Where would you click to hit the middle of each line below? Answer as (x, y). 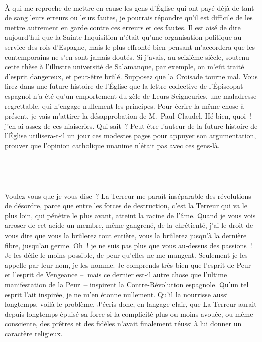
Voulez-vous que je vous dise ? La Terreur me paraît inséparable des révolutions (128, 196)
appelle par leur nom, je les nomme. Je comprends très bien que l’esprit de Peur (128, 264)
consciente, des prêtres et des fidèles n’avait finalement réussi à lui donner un (123, 324)
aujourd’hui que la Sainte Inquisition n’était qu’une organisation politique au (123, 37)
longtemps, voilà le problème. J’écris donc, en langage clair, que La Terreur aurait (131, 304)
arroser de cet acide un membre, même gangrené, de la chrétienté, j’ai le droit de (129, 225)
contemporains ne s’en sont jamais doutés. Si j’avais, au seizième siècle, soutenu (127, 56)
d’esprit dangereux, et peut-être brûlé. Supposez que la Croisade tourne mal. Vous (131, 76)
